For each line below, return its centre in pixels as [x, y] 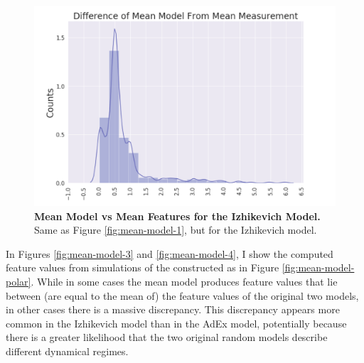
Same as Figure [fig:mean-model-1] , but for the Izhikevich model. [176, 230]
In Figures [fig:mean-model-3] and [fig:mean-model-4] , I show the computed [170, 253]
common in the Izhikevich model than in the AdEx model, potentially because [176, 323]
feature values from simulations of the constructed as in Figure [143, 267]
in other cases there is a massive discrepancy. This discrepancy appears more [173, 309]
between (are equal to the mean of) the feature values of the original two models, [182, 295]
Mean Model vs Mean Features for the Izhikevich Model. [177, 216]
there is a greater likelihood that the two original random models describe [167, 337]
